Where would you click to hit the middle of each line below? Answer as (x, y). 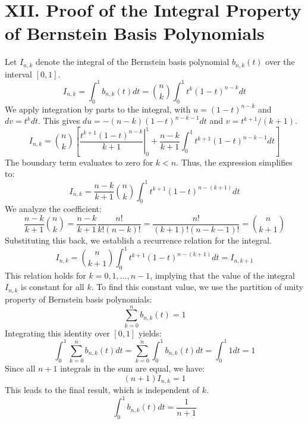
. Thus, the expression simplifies (234, 162)
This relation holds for (45, 275)
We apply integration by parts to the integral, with (98, 109)
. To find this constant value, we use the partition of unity (197, 287)
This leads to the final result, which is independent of (102, 390)
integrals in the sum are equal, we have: (133, 368)
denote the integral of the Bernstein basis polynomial (133, 62)
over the (280, 62)
